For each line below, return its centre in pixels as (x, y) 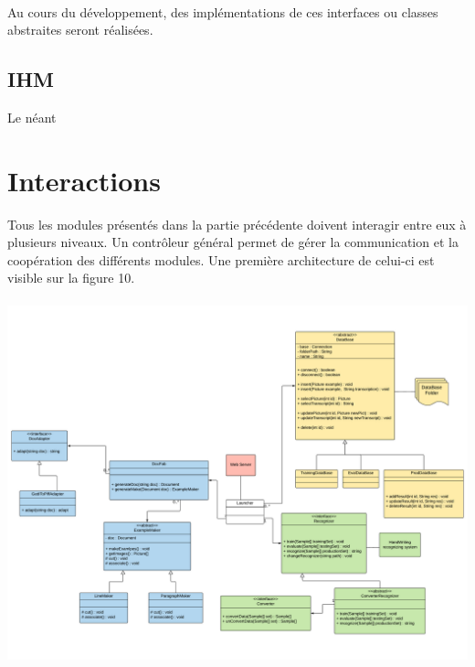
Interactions (84, 180)
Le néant (32, 117)
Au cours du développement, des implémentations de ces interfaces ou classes (223, 11)
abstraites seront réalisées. (80, 30)
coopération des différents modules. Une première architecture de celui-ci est (221, 259)
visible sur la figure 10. (71, 278)
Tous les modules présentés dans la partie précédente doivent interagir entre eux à (237, 224)
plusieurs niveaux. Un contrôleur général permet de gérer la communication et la (233, 242)
